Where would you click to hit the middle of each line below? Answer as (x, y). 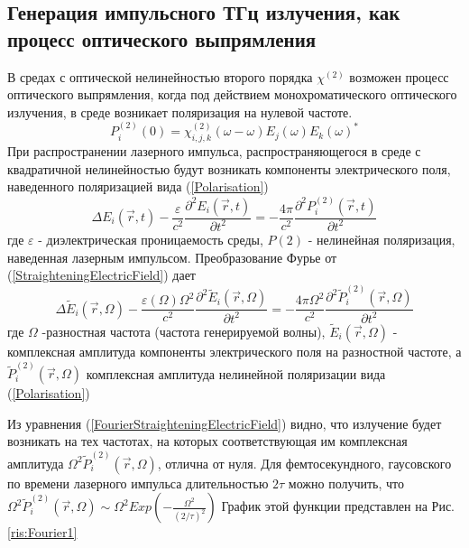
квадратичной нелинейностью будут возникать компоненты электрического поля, (229, 168)
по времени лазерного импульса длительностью (138, 483)
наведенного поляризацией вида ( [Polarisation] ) (138, 186)
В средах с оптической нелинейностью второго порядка (160, 76)
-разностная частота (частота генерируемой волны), (184, 331)
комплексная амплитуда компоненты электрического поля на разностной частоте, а (234, 351)
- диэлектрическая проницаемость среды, (151, 239)
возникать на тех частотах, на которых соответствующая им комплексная (207, 441)
